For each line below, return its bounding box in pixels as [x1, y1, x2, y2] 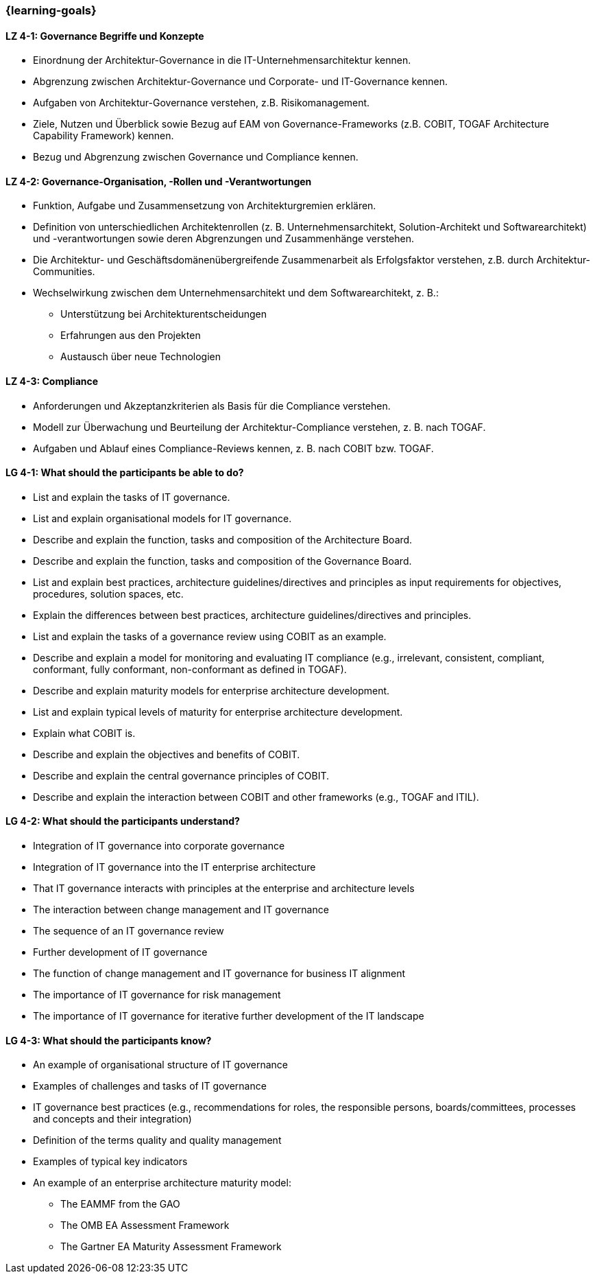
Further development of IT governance [33, 946, 208, 959]
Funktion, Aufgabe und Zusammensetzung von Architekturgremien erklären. [33, 200, 376, 212]
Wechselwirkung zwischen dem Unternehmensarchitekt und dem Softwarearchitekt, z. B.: [33, 287, 439, 299]
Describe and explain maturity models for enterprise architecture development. [33, 684, 390, 696]
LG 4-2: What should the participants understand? [5, 815, 240, 828]
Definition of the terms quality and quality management [33, 1134, 282, 1147]
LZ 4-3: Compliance [5, 375, 99, 388]
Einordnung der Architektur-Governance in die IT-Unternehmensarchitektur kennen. [33, 54, 411, 67]
